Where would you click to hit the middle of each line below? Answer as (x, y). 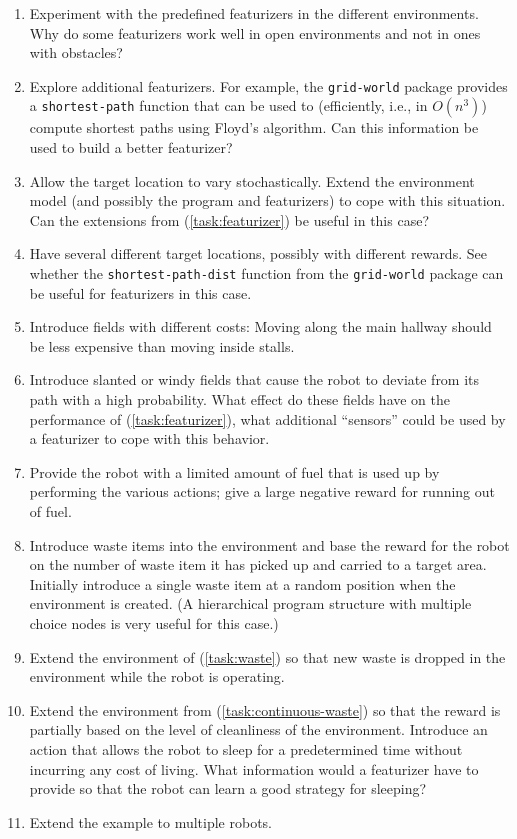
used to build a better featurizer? (131, 147)
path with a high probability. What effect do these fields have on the (240, 399)
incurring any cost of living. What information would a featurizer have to (254, 768)
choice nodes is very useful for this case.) (154, 622)
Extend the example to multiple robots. (151, 821)
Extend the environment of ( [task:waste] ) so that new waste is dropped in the (267, 656)
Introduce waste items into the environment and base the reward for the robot (269, 544)
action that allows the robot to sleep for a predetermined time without (246, 748)
